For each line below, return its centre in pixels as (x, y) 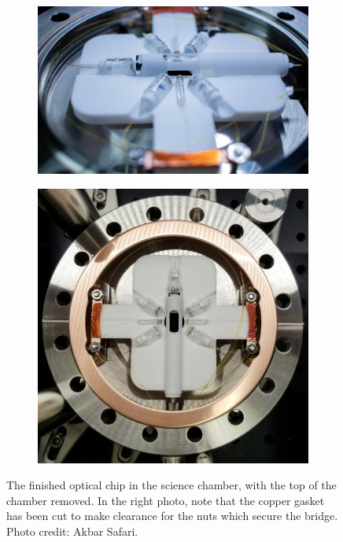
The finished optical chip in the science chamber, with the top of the (171, 485)
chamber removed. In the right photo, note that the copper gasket (166, 500)
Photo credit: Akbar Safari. (72, 531)
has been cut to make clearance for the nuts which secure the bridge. (172, 516)
